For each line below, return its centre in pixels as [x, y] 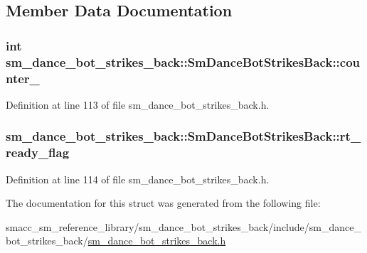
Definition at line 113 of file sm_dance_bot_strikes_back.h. [138, 104]
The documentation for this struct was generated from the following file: [163, 203]
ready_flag [38, 152]
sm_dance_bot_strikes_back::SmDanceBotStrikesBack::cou [183, 61]
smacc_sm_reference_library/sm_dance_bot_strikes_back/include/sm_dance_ [183, 226]
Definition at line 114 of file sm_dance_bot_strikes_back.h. [138, 179]
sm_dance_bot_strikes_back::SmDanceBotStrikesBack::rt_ [183, 136]
